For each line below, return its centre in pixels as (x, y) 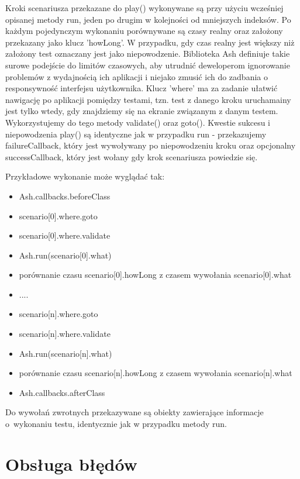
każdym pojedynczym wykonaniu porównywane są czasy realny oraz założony (144, 31)
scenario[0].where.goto (58, 216)
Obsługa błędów (71, 464)
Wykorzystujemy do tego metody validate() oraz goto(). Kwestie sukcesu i (138, 122)
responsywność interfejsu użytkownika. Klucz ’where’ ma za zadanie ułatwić (142, 88)
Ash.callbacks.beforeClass (65, 196)
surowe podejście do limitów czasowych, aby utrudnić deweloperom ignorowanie (148, 65)
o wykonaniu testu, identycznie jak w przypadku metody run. (116, 424)
